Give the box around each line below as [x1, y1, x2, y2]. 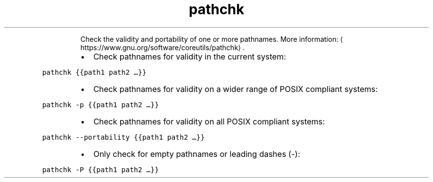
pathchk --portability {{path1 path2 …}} [42, 133, 205, 141]
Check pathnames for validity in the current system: [93, 51, 286, 61]
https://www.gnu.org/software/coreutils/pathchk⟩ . [80, 43, 245, 52]
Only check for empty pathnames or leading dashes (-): [93, 149, 300, 159]
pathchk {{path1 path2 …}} [42, 68, 147, 76]
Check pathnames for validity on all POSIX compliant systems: [93, 116, 325, 126]
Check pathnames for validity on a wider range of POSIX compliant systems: [93, 84, 378, 94]
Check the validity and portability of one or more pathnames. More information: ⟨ [80, 34, 343, 43]
